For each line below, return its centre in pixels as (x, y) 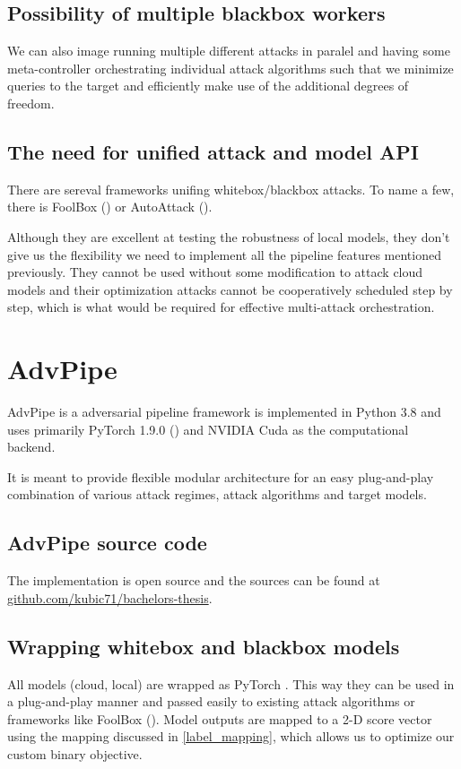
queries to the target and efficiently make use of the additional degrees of (208, 86)
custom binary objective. (75, 754)
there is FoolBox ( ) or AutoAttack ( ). (110, 207)
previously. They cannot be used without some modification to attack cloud (215, 272)
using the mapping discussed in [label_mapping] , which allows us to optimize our (231, 736)
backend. (31, 447)
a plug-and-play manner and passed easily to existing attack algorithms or (211, 701)
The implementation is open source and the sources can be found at (194, 580)
